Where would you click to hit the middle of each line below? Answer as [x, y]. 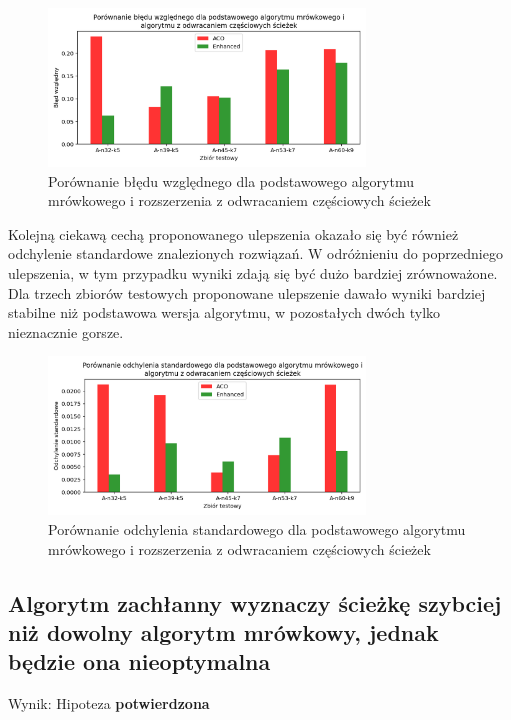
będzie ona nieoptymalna [139, 661]
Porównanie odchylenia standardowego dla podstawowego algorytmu [257, 528]
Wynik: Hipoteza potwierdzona [109, 703]
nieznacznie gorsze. [66, 331]
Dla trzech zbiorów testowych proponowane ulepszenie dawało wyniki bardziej [247, 292]
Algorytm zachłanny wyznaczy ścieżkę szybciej [255, 602]
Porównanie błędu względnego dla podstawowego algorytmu [231, 180]
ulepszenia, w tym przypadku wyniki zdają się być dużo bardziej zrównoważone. [253, 272]
